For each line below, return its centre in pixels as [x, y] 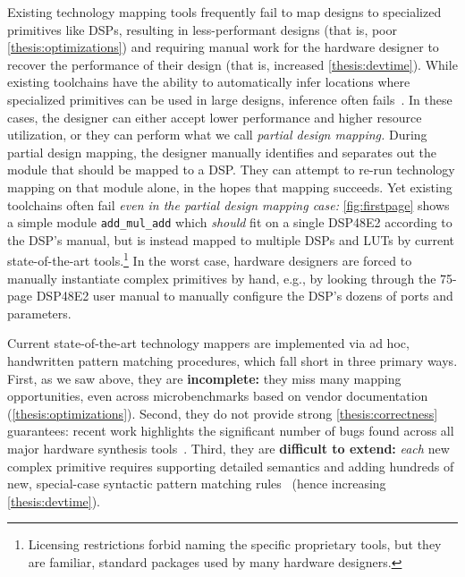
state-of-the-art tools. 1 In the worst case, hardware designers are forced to [210, 259]
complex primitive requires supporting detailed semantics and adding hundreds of [231, 466]
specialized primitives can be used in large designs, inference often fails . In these [230, 99]
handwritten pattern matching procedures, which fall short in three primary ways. [232, 361]
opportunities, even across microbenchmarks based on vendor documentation [218, 396]
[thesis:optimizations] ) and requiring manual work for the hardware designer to [223, 47]
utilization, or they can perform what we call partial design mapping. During [217, 135]
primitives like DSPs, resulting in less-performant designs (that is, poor [203, 29]
